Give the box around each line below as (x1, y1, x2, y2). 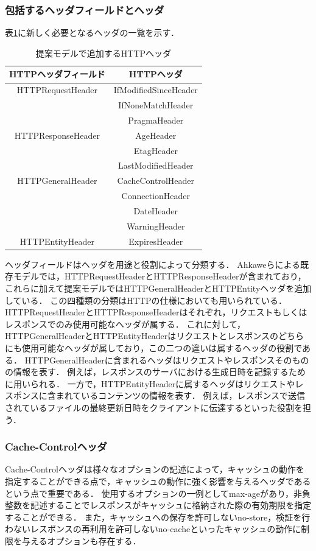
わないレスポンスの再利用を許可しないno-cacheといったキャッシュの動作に (5, 522, 301, 535)
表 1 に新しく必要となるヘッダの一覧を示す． (5, 26, 180, 39)
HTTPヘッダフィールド (9, 68, 105, 80)
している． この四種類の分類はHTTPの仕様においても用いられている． (5, 293, 287, 306)
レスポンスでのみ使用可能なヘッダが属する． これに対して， (5, 317, 245, 330)
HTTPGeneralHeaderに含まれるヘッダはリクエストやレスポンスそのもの (24, 353, 309, 366)
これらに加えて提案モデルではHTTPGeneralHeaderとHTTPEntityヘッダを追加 (5, 281, 312, 294)
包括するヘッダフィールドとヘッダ (5, 2, 164, 17)
